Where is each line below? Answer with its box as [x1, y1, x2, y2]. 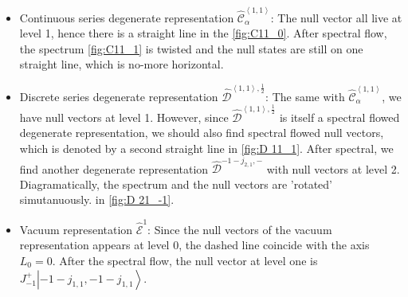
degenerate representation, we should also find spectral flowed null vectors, [19, 124, 384, 141]
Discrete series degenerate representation [19, 88, 218, 104]
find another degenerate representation [19, 160, 209, 177]
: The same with [265, 88, 345, 104]
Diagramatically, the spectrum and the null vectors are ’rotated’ [19, 175, 332, 192]
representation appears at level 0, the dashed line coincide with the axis [19, 236, 370, 253]
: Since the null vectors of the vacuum [147, 221, 332, 237]
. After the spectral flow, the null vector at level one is [52, 252, 318, 268]
